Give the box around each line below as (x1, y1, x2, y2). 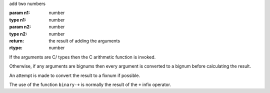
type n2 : (9, 30, 27, 37)
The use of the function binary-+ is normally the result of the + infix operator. (9, 81, 171, 87)
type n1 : (9, 16, 26, 22)
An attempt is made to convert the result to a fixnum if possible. (9, 72, 140, 78)
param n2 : (9, 24, 31, 30)
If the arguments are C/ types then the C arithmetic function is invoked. (9, 54, 156, 60)
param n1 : (9, 10, 30, 16)
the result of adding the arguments (48, 37, 120, 43)
